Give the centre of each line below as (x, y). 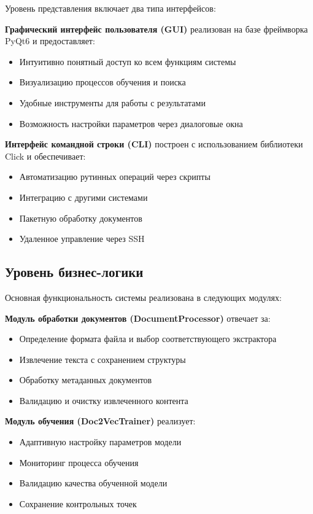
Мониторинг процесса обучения (79, 462)
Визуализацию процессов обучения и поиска (102, 82)
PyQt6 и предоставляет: (50, 41)
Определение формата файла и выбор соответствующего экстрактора (148, 339)
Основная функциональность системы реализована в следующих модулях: (143, 297)
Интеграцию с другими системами (83, 197)
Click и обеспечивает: (45, 156)
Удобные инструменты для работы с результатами (112, 102)
